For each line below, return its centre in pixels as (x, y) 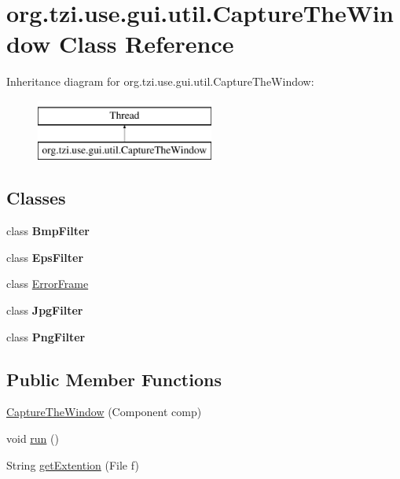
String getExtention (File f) (73, 464)
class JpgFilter (45, 310)
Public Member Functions (114, 379)
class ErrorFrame (48, 284)
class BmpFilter (48, 231)
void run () (33, 438)
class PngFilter (46, 336)
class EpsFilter (45, 257)
